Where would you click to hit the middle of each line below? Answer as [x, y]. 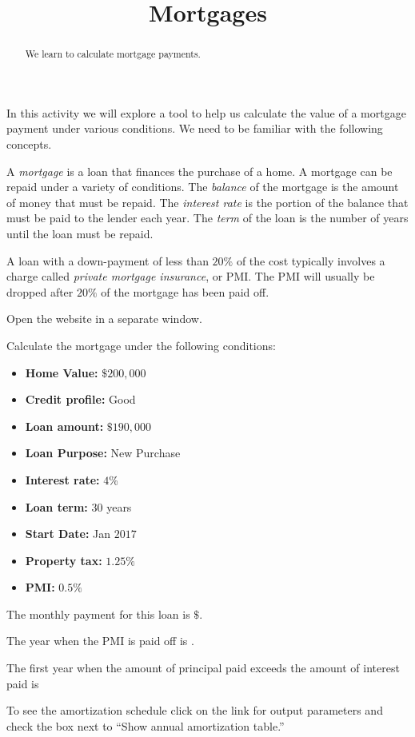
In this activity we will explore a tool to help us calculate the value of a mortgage [206, 112]
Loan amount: [64, 426]
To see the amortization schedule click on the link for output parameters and [195, 710]
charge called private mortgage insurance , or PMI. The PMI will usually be [191, 276]
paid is [23, 683]
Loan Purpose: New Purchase [103, 453]
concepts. [29, 144]
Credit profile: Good [80, 399]
